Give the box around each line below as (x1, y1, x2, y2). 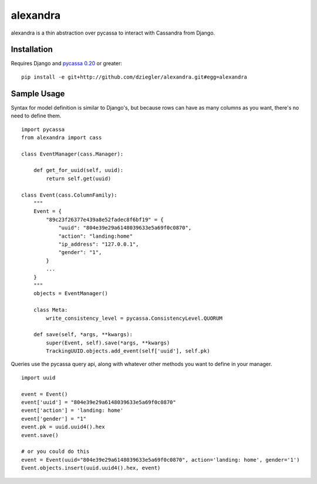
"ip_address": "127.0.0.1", (58, 241, 139, 248)
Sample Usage (11, 89, 65, 99)
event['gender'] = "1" (21, 415, 87, 422)
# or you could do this (21, 448, 90, 455)
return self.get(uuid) (46, 175, 112, 182)
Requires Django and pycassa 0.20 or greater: (11, 60, 123, 67)
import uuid (21, 374, 56, 381)
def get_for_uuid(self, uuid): (33, 167, 124, 174)
